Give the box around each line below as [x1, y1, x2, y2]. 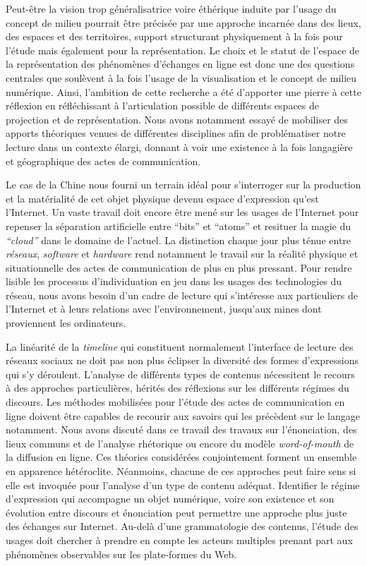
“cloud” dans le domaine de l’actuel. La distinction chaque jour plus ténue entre [6, 232, 351, 247]
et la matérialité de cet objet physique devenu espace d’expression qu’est [6, 191, 319, 205]
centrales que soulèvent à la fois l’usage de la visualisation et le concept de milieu [6, 70, 357, 85]
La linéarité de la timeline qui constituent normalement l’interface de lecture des [6, 339, 354, 354]
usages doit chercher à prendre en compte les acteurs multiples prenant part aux [6, 532, 353, 547]
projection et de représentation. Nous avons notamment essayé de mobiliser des [6, 112, 348, 126]
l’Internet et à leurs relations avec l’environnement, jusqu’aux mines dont [6, 301, 322, 316]
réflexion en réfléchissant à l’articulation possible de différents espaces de [6, 98, 319, 113]
